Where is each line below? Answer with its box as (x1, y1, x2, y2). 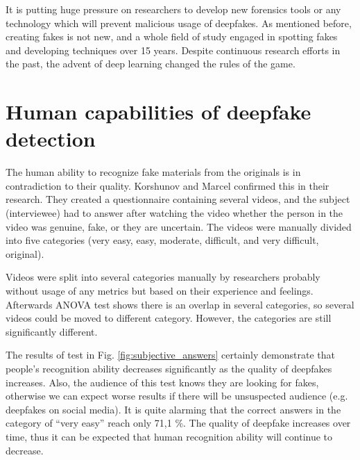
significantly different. (6, 324, 98, 338)
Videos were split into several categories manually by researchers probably (6, 270, 320, 284)
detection (6, 124, 96, 153)
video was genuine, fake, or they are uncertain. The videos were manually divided (6, 219, 352, 233)
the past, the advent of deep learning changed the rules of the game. (6, 56, 295, 71)
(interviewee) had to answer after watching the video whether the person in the (6, 206, 343, 220)
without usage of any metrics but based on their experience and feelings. (6, 284, 314, 298)
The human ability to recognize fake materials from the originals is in (6, 165, 301, 179)
